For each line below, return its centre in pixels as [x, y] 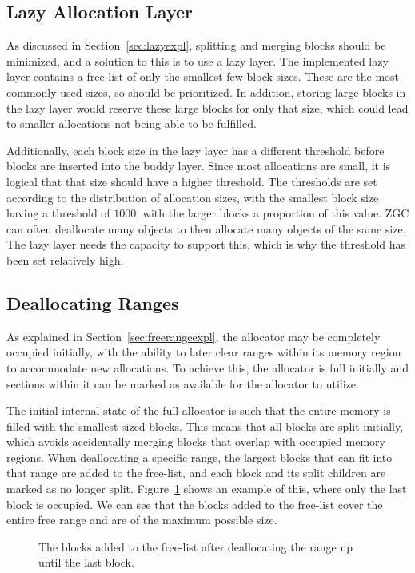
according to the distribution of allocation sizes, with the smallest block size [193, 197]
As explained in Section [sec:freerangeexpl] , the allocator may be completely [194, 336]
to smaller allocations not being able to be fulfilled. [132, 123]
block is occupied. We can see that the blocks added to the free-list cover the [195, 504]
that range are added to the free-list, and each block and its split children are [196, 473]
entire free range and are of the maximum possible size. [142, 520]
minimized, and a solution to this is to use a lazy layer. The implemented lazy [198, 60]
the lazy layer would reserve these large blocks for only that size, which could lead [207, 107]
